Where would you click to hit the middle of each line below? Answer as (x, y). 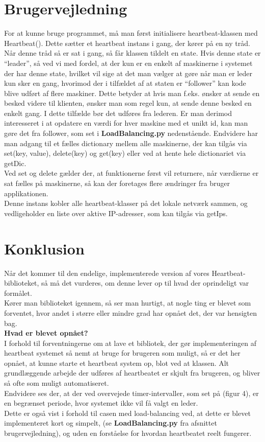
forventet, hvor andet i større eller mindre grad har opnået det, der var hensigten (131, 312)
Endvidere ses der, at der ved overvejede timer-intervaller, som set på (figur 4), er (131, 393)
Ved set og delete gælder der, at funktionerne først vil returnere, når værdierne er (131, 173)
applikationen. (26, 193)
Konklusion (44, 248)
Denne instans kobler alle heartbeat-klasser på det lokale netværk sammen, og (126, 203)
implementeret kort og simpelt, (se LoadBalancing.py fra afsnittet (111, 423)
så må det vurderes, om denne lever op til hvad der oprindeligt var (145, 283)
